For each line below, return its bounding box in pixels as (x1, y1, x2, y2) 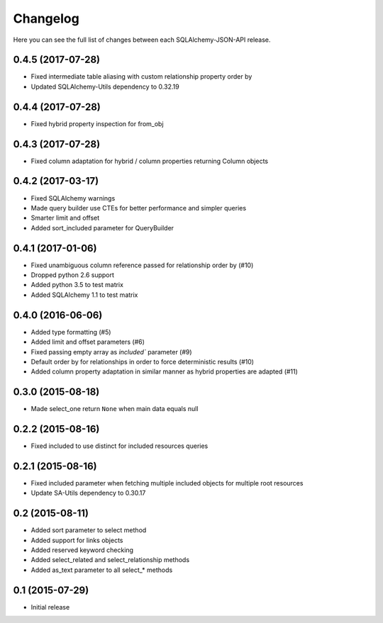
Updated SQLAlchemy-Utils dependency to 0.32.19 (30, 82, 180, 91)
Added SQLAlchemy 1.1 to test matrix (30, 291, 138, 299)
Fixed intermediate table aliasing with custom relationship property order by (30, 72, 252, 81)
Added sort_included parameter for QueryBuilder (30, 223, 174, 232)
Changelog (13, 11, 79, 26)
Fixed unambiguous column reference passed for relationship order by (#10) (30, 261, 254, 269)
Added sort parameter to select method (30, 526, 147, 534)
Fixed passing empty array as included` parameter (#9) (30, 347, 192, 356)
